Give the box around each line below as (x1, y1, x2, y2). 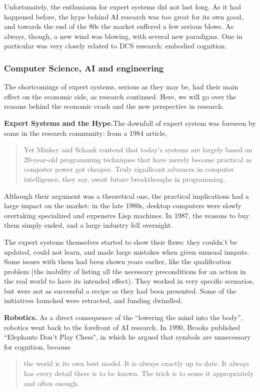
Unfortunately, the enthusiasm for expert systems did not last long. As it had (4, 1, 241, 11)
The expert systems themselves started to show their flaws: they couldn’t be (4, 236, 237, 247)
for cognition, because (4, 341, 71, 352)
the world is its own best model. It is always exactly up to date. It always (23, 358, 249, 369)
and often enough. (23, 378, 79, 388)
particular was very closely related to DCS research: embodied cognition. (4, 40, 227, 51)
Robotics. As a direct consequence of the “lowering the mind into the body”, (4, 312, 243, 323)
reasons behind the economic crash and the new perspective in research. (4, 101, 224, 111)
